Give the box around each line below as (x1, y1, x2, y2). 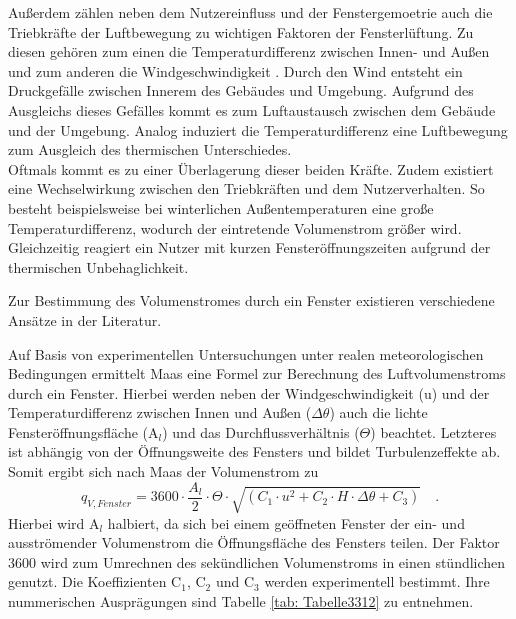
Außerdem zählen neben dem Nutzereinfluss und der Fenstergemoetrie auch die (8, 2, 493, 22)
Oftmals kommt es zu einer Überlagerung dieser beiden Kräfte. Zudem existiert (8, 158, 494, 179)
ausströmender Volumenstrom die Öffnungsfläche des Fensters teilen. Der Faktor (8, 532, 500, 553)
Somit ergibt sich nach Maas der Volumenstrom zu (8, 461, 319, 482)
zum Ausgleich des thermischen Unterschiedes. (8, 139, 292, 160)
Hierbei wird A (8, 512, 100, 533)
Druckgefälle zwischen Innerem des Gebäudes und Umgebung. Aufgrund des (8, 80, 474, 101)
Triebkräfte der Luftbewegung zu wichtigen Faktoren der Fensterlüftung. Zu (8, 21, 474, 42)
